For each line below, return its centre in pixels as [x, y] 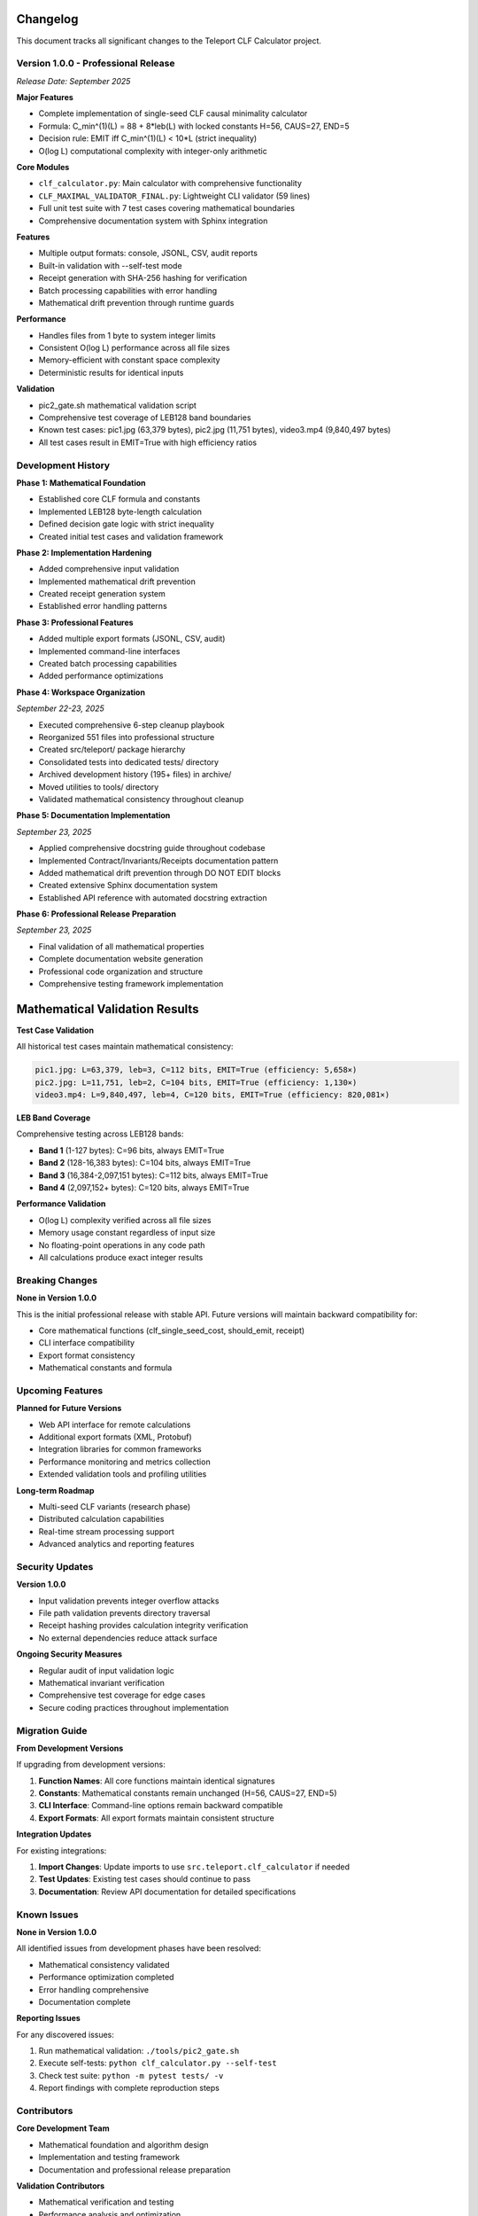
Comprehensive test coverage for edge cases [122, 1695]
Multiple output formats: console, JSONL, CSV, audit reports [148, 254]
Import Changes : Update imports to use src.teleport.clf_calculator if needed [194, 1867]
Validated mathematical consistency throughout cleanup [141, 799]
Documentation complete [85, 2001]
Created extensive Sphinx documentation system [128, 886]
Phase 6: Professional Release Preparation [96, 914]
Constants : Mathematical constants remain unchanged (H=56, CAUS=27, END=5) [188, 1793]
